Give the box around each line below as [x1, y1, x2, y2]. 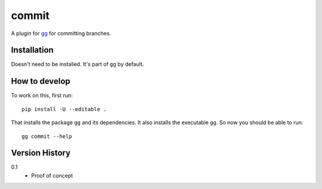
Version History [11, 148, 71, 158]
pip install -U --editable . [21, 106, 107, 112]
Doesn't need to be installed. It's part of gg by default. [11, 61, 144, 68]
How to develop [11, 76, 71, 86]
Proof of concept [31, 172, 73, 179]
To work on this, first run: [11, 92, 73, 99]
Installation [11, 45, 54, 55]
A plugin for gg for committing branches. [11, 30, 112, 37]
